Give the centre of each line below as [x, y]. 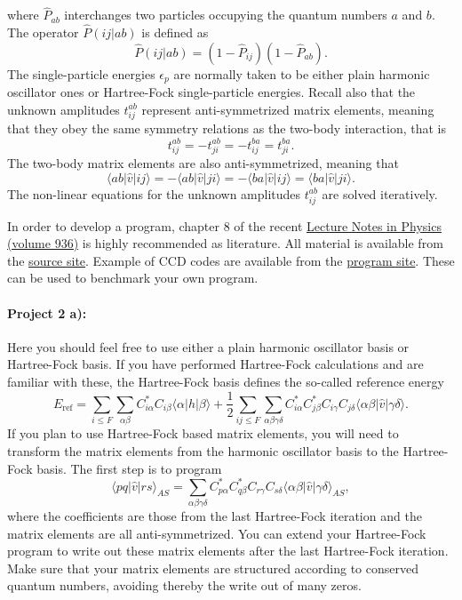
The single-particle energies [81, 73]
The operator [43, 32]
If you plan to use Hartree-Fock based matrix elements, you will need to [203, 433]
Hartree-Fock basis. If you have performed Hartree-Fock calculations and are [215, 364]
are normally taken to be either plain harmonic [302, 73]
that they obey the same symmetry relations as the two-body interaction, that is [227, 128]
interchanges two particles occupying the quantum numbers [226, 15]
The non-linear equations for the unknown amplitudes [154, 193]
